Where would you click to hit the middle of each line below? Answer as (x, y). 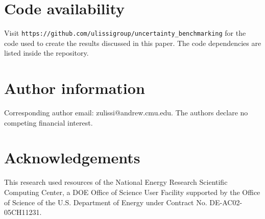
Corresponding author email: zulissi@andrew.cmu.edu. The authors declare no (126, 113)
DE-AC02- (226, 202)
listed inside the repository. (46, 53)
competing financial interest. (49, 122)
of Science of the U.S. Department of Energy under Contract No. (106, 202)
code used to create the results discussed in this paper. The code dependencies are (133, 43)
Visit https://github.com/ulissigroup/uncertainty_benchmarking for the (125, 33)
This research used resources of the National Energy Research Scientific (116, 182)
